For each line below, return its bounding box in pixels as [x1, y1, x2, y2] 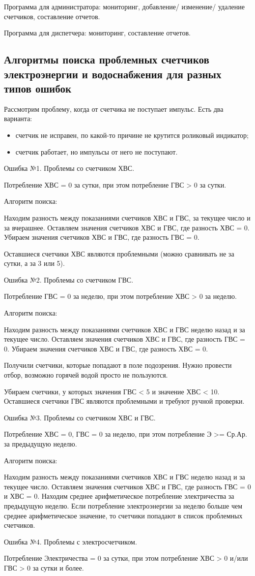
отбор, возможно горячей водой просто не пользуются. [4, 370, 168, 380]
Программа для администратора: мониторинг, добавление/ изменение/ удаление [4, 1, 245, 11]
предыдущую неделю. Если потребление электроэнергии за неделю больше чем [4, 500, 243, 511]
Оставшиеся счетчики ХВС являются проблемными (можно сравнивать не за [4, 248, 234, 258]
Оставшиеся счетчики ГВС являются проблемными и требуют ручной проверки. [4, 396, 245, 406]
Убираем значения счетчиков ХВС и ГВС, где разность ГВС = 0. [4, 232, 199, 242]
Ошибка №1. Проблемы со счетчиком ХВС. [4, 163, 135, 173]
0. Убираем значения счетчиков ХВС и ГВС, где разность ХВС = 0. [4, 343, 208, 353]
